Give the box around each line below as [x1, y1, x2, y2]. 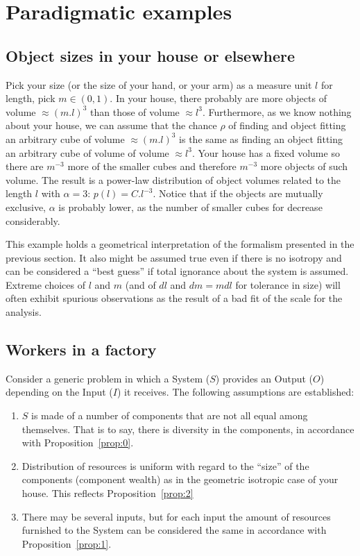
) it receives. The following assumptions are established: [117, 385, 354, 399]
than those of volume [90, 104, 180, 119]
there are [6, 159, 44, 174]
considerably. [6, 213, 60, 228]
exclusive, [6, 199, 46, 214]
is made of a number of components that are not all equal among [31, 408, 308, 423]
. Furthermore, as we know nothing [202, 104, 352, 119]
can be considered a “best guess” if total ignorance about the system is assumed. [6, 264, 349, 278]
